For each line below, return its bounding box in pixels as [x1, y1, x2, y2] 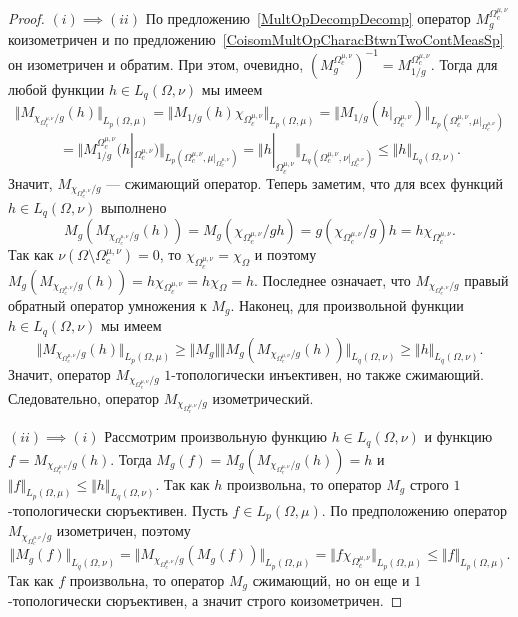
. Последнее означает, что [254, 269, 411, 290]
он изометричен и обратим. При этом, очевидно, [8, 53, 304, 74]
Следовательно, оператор [8, 387, 159, 408]
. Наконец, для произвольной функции [230, 294, 464, 315]
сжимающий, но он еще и [252, 569, 410, 590]
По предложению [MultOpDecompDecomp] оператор [145, 8, 471, 29]
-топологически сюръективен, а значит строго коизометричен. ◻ [8, 590, 403, 611]
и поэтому [254, 244, 317, 265]
